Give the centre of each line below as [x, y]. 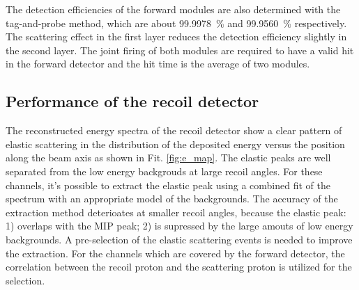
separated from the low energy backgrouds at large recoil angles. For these [164, 171]
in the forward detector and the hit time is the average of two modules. [158, 64]
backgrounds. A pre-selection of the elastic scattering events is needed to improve [179, 239]
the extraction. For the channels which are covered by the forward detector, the [175, 253]
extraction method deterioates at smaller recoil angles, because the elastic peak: [176, 212]
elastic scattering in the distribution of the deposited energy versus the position [175, 144]
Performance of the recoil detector [132, 101]
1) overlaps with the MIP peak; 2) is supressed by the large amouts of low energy [179, 226]
